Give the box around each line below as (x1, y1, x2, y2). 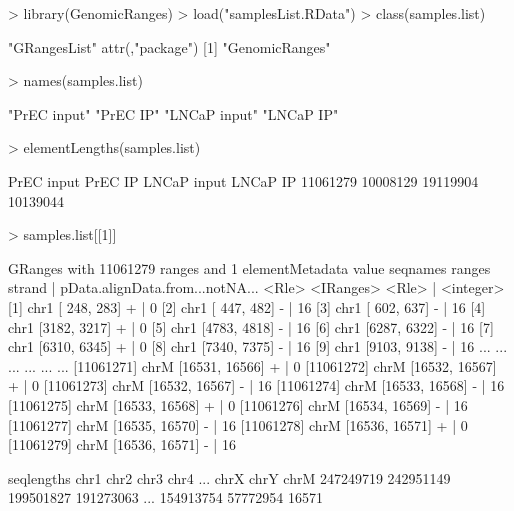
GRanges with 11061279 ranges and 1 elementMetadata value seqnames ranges (8, 257, 491, 278)
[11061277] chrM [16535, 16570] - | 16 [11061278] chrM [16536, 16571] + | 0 (8, 414, 468, 435)
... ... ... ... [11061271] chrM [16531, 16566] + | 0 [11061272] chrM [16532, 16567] (8, 355, 497, 376)
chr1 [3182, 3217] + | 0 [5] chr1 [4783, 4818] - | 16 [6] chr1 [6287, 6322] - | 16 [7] (8, 316, 494, 337)
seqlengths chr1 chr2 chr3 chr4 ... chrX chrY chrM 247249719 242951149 (8, 467, 451, 488)
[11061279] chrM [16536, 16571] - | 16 (8, 434, 236, 455)
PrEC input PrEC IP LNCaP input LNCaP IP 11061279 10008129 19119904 (8, 170, 479, 191)
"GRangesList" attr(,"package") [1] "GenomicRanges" (8, 36, 331, 57)
